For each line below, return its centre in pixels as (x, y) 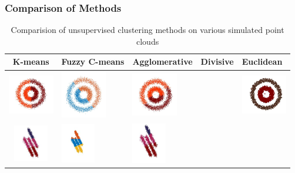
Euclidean (262, 61)
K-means (31, 61)
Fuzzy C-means (93, 61)
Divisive (217, 61)
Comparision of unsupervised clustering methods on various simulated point (147, 30)
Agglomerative (162, 61)
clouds (148, 41)
